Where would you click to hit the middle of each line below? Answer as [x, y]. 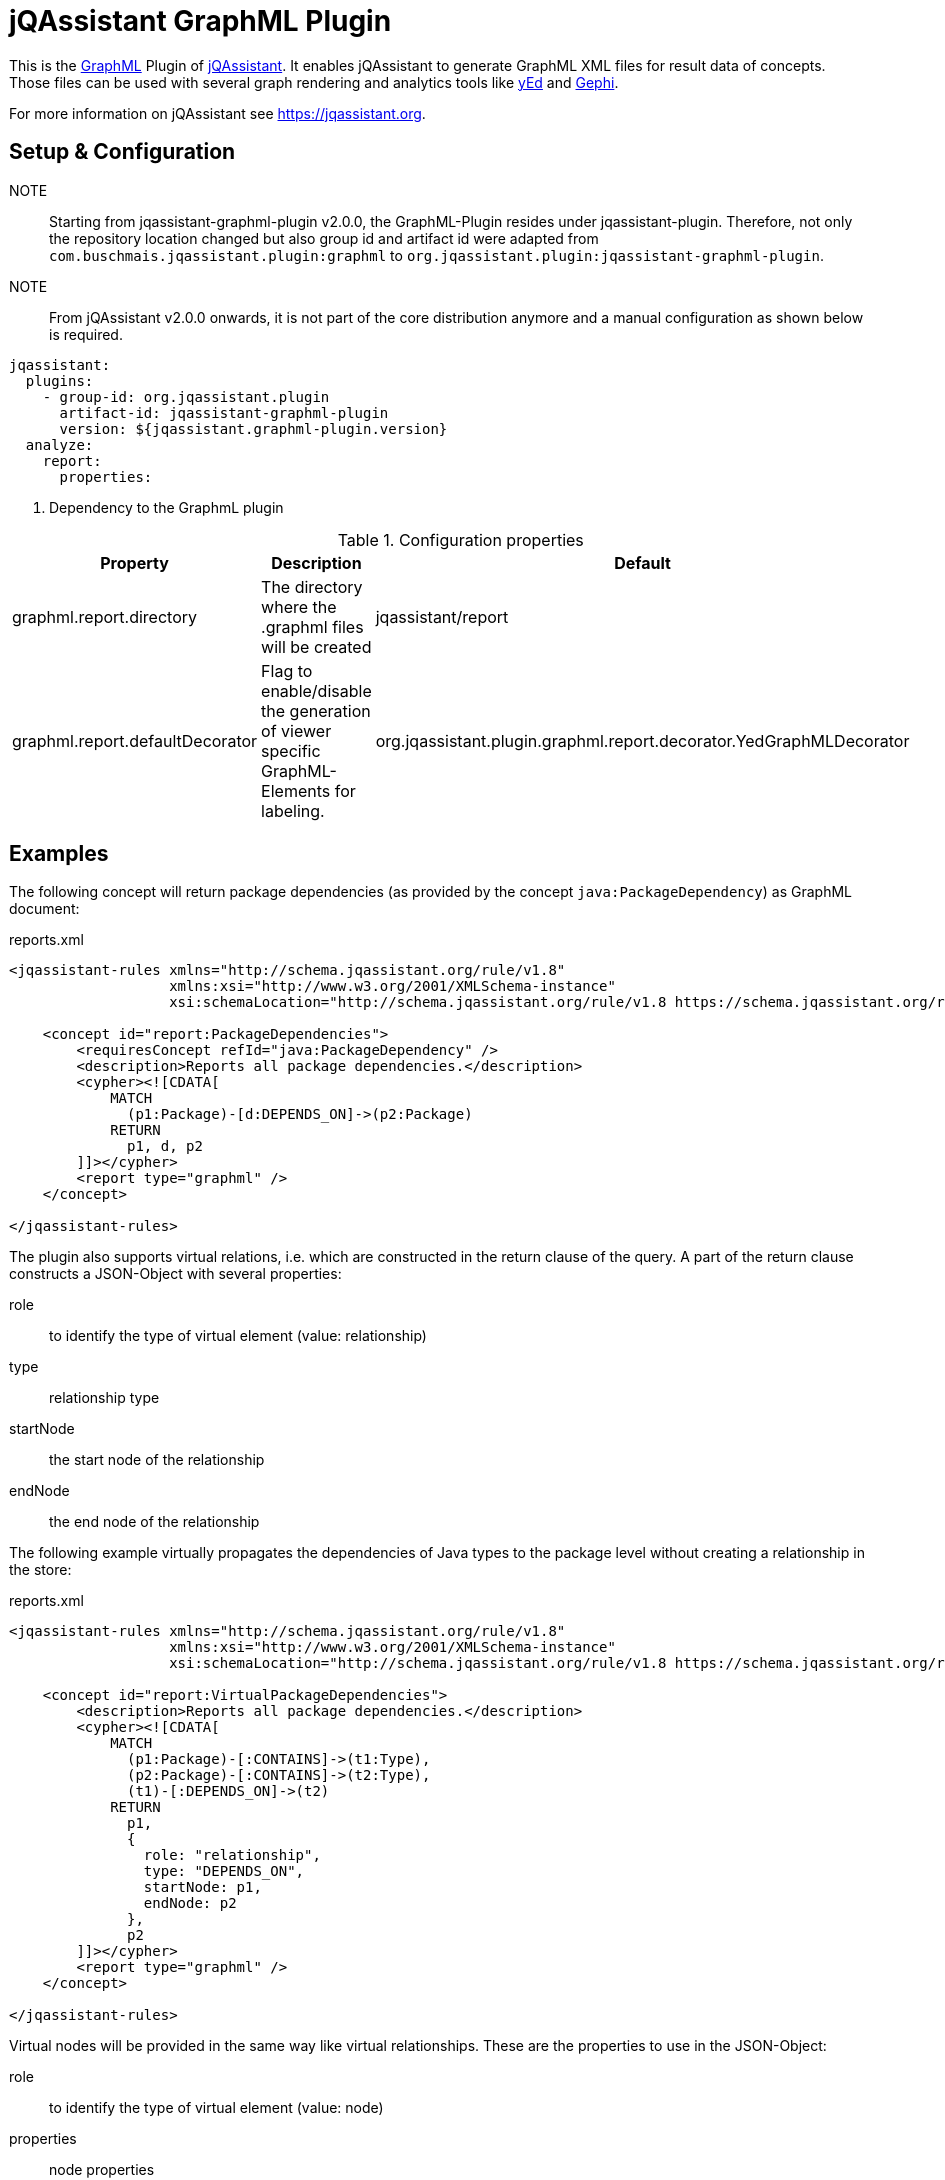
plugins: [59, 380]
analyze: [59, 444]
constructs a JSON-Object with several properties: [175, 1274]
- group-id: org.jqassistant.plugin [186, 396]
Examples [59, 854]
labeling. [293, 810]
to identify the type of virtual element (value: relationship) [238, 1336]
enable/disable [316, 690]
